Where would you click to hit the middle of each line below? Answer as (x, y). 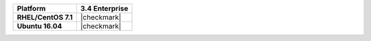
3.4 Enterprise (104, 8)
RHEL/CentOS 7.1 (45, 17)
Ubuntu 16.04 (40, 26)
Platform (31, 8)
